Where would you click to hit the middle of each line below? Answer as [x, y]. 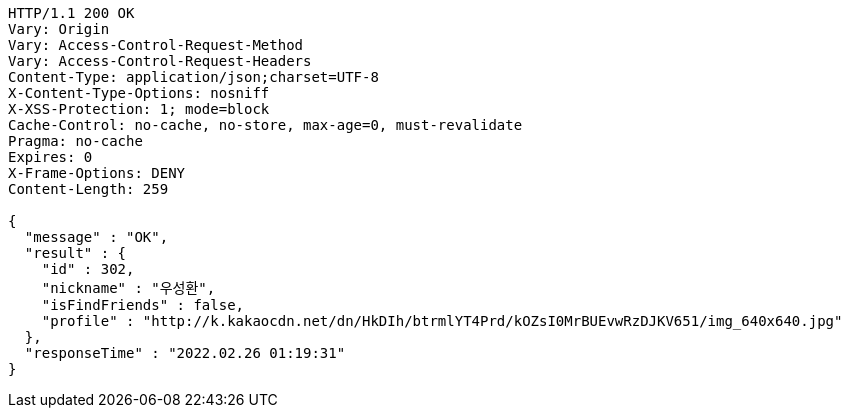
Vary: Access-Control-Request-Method [156, 45]
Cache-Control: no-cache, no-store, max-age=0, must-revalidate [265, 125]
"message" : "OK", [96, 237]
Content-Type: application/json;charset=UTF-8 [193, 77]
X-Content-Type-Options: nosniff [139, 93]
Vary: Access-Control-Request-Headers [160, 61]
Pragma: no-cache [75, 141]
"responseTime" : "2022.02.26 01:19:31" [185, 353]
